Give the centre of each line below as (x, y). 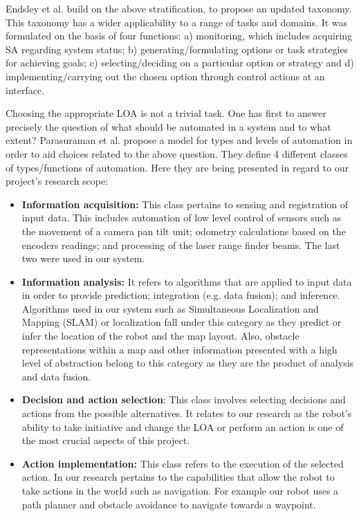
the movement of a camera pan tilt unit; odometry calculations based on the (184, 231)
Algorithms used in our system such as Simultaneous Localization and (170, 308)
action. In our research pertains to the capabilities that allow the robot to (178, 477)
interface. (25, 90)
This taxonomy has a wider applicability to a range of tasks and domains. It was (177, 22)
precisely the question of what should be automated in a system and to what (168, 126)
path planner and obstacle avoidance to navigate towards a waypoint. (169, 504)
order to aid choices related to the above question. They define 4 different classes (177, 153)
